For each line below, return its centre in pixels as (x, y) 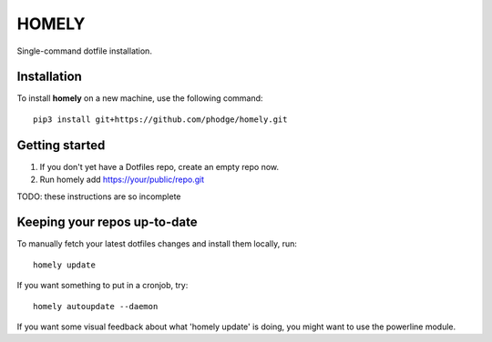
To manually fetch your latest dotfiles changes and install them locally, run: (157, 244)
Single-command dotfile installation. (84, 51)
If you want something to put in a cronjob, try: (102, 286)
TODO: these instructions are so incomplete (99, 196)
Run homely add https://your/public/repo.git (122, 180)
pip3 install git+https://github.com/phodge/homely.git (160, 119)
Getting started (61, 145)
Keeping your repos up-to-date (107, 222)
